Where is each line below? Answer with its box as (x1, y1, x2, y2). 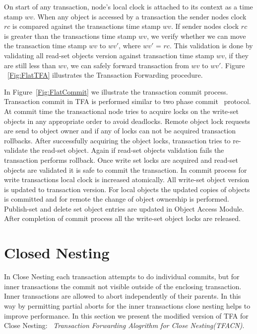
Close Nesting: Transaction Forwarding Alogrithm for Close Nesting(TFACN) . (4, 320, 245, 331)
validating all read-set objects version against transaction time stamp (4, 50, 214, 60)
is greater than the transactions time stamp (4, 30, 136, 41)
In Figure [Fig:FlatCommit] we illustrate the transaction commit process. (4, 86, 228, 97)
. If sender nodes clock (171, 21, 239, 31)
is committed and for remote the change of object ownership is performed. (4, 194, 229, 204)
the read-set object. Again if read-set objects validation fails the (30, 145, 224, 155)
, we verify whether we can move (146, 30, 246, 41)
